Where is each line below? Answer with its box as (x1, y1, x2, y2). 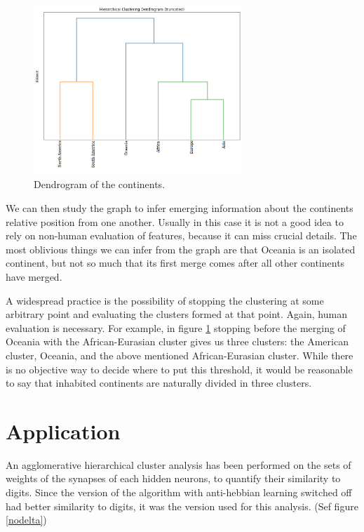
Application (6, 416, 121, 445)
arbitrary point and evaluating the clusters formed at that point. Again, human (6, 307, 347, 321)
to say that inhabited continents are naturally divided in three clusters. (6, 375, 312, 390)
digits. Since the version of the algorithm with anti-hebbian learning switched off (6, 485, 352, 500)
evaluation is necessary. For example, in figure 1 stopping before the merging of (6, 320, 346, 335)
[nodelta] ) (6, 512, 47, 527)
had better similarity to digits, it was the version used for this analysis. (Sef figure (6, 498, 358, 513)
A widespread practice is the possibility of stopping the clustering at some (6, 293, 324, 307)
